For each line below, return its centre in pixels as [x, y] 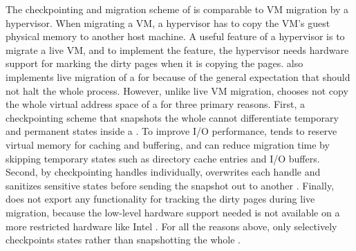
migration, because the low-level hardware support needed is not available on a [173, 212]
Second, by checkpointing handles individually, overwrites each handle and [163, 172]
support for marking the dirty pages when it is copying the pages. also [154, 63]
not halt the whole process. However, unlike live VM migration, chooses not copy [177, 90]
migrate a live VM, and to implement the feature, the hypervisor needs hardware [177, 49]
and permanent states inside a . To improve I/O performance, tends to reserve [171, 131]
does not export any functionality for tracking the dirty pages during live [160, 199]
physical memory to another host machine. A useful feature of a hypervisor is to [175, 36]
